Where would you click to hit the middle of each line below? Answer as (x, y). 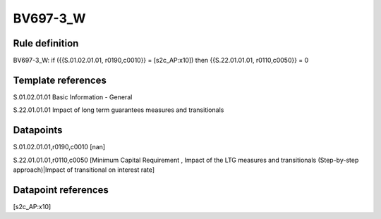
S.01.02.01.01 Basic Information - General (73, 97)
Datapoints (38, 130)
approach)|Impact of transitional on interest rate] (84, 170)
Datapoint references (61, 190)
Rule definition (46, 43)
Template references (60, 80)
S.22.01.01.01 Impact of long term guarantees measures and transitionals (119, 110)
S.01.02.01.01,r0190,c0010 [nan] (59, 147)
